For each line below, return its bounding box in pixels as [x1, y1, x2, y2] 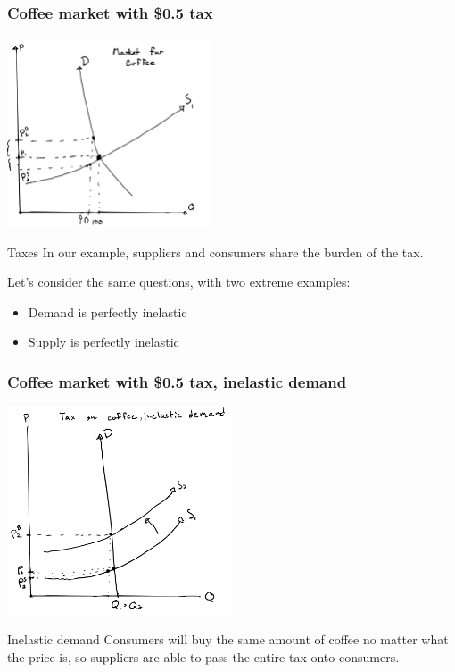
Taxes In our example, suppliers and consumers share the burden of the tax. [7, 242, 424, 261]
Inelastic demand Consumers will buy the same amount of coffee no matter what [7, 630, 449, 649]
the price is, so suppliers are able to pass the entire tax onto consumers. [7, 647, 400, 666]
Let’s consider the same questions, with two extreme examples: [7, 273, 351, 291]
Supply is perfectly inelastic [28, 332, 179, 351]
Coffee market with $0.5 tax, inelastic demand [7, 370, 347, 392]
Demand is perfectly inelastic [28, 302, 187, 321]
